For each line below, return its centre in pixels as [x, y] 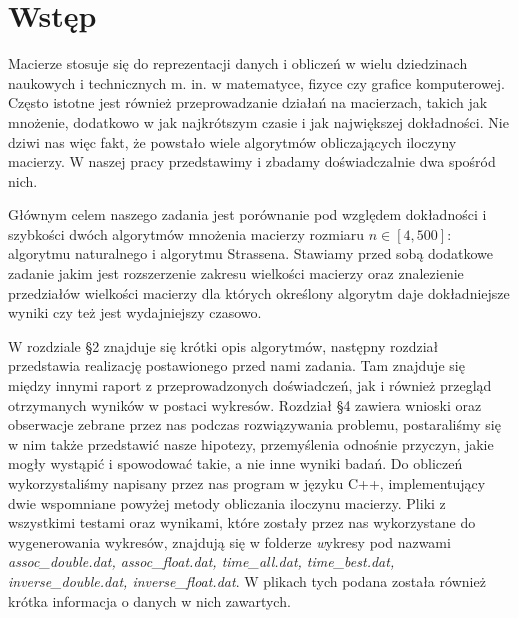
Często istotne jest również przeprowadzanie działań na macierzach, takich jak [248, 102]
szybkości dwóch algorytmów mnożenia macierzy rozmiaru [186, 233]
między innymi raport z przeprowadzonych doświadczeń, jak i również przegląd [250, 385]
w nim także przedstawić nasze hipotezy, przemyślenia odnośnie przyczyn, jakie [251, 443]
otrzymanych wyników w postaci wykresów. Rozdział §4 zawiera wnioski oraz [245, 404]
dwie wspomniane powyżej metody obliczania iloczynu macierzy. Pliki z [227, 502]
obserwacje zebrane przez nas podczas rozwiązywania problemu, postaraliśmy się [254, 424]
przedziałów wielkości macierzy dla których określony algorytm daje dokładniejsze [259, 292]
